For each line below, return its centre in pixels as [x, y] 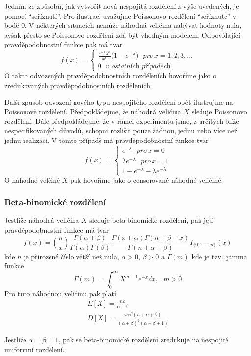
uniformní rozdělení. [35, 349]
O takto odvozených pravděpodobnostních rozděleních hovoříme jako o [111, 76]
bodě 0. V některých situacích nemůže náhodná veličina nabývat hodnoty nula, [123, 25]
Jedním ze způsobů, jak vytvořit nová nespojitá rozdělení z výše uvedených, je [122, 6]
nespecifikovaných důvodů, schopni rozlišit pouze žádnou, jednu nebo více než [121, 131]
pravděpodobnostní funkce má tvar [57, 229]
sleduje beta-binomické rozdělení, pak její [151, 220]
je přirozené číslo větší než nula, [71, 256]
